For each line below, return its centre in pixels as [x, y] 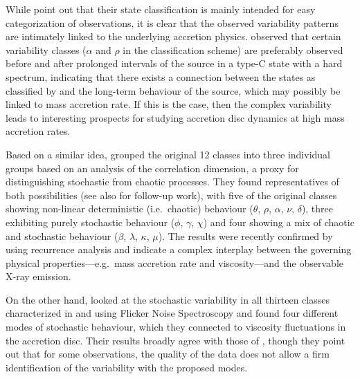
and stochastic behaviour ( [62, 235]
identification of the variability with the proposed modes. [127, 367]
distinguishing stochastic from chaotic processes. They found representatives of [172, 182]
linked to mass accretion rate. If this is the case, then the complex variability [169, 104]
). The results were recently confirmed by [245, 235]
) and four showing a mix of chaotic [279, 222]
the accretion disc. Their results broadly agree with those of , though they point [175, 340]
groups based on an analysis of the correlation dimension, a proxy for [152, 168]
